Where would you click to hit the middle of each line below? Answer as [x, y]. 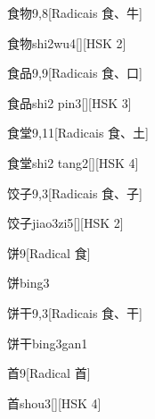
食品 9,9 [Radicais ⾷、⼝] [75, 73]
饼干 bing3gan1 [48, 343]
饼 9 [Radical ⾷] [49, 252]
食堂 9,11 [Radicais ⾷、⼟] [78, 133]
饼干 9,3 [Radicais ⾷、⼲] [75, 312]
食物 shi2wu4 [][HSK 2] [67, 42]
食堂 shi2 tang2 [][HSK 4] [73, 162]
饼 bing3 [29, 283]
